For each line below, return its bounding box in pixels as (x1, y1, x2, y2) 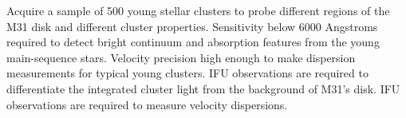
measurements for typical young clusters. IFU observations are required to (6, 65, 369, 81)
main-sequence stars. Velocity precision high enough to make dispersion (6, 49, 356, 65)
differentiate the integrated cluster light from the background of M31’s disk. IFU (6, 80, 400, 96)
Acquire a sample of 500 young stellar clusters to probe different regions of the (6, 2, 390, 18)
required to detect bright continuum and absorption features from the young (6, 33, 380, 50)
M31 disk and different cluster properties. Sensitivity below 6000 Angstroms (6, 18, 378, 34)
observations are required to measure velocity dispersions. (6, 96, 288, 112)
